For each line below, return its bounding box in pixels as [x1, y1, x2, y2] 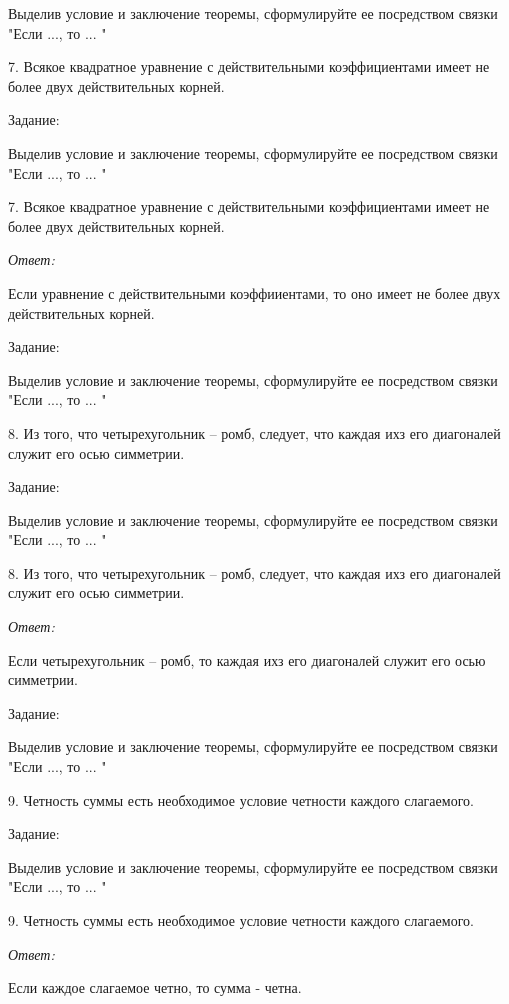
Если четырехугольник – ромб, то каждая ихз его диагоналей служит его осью [8, 649, 486, 670]
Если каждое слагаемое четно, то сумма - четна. [8, 977, 302, 998]
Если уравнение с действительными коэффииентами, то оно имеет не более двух [8, 282, 501, 303]
